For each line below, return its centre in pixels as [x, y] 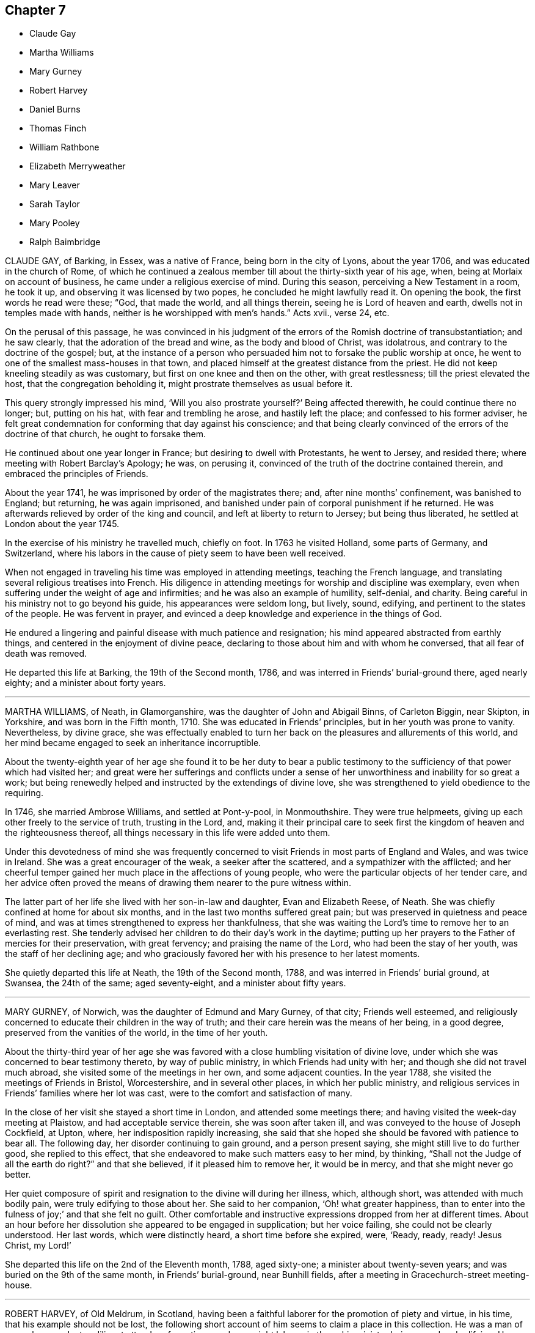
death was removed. [46, 654]
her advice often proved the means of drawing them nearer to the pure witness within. [178, 883]
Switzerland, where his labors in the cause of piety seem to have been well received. [175, 553]
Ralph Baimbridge [65, 242]
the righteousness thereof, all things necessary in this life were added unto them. [168, 833]
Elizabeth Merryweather [78, 166]
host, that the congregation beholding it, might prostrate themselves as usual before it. [179, 384]
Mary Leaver [55, 185]
